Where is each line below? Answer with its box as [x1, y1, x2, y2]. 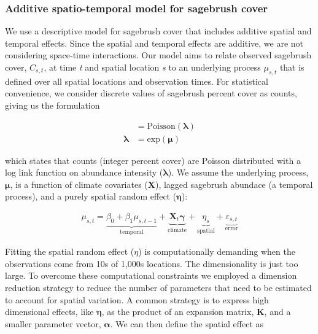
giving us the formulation [5, 98, 100, 111]
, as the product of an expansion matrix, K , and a [101, 305, 291, 318]
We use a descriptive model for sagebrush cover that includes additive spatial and [5, 25, 312, 37]
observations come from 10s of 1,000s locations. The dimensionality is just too [5, 257, 298, 270]
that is [279, 61, 304, 73]
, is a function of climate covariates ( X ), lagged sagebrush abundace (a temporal [10, 177, 313, 190]
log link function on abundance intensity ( [5, 166, 163, 179]
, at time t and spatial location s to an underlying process [44, 61, 261, 73]
